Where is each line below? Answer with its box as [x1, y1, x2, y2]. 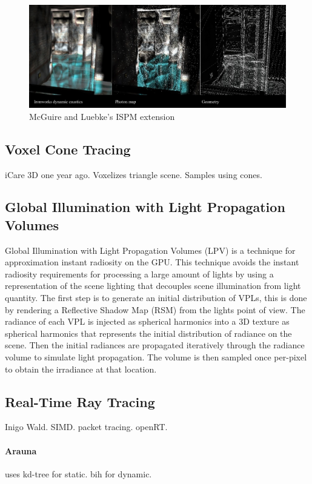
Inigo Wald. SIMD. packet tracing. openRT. [5, 420, 168, 433]
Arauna [5, 444, 37, 457]
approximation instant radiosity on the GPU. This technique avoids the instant [5, 256, 299, 268]
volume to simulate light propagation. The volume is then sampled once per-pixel [5, 351, 307, 363]
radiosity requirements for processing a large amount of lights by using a [5, 267, 274, 280]
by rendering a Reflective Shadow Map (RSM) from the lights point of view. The [5, 303, 305, 316]
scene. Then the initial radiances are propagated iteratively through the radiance [5, 339, 305, 351]
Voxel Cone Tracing [5, 139, 131, 158]
